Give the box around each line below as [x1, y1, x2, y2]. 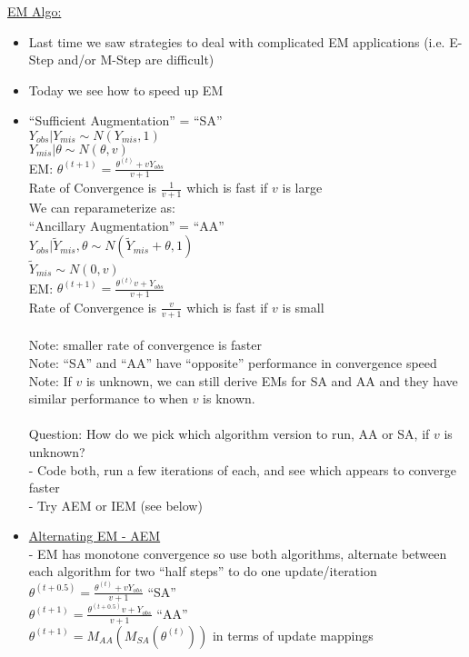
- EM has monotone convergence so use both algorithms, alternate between [28, 543, 447, 562]
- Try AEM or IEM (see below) [28, 495, 203, 514]
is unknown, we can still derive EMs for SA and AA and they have [85, 371, 458, 390]
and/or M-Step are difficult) [57, 50, 215, 69]
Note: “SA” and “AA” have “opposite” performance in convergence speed [28, 353, 437, 372]
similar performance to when [28, 389, 188, 408]
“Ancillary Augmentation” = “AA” [28, 215, 225, 234]
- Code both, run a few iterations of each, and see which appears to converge [28, 460, 456, 479]
